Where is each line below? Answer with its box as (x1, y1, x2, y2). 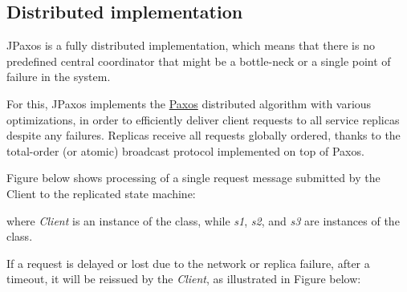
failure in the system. (6, 68, 111, 85)
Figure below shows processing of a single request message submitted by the (6, 169, 381, 186)
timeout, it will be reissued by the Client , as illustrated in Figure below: (6, 270, 361, 287)
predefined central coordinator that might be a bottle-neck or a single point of (6, 52, 391, 69)
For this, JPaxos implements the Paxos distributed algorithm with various (6, 95, 372, 112)
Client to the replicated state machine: (6, 185, 196, 201)
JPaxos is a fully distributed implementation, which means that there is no (6, 37, 375, 54)
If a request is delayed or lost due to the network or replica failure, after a (6, 254, 370, 271)
